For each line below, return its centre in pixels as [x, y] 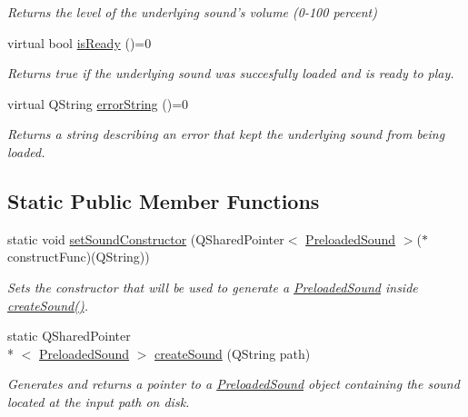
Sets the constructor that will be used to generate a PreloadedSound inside [213, 287]
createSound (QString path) [233, 353]
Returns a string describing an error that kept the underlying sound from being [226, 134]
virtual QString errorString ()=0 [98, 103]
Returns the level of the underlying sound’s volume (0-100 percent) [192, 12]
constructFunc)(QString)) [79, 257]
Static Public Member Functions [164, 200]
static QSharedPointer [69, 336]
